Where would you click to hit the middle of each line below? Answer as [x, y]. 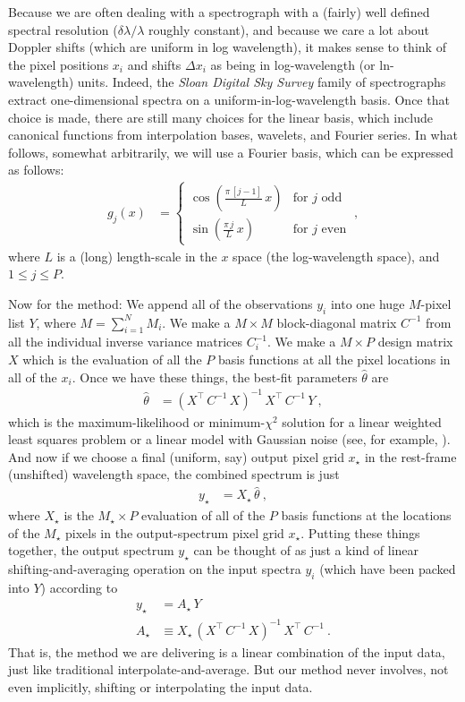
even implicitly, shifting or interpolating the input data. [161, 686]
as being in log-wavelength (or [293, 64]
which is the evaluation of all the [112, 359]
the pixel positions [59, 64]
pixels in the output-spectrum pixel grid [175, 532]
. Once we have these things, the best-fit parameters [215, 377]
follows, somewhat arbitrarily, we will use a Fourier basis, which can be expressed [231, 152]
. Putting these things [360, 532]
